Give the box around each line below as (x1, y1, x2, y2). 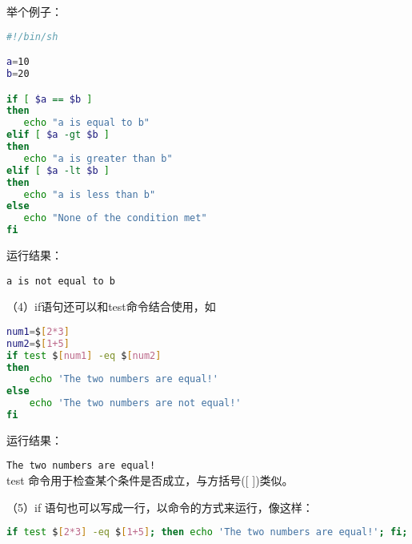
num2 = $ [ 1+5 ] (6, 337, 70, 349)
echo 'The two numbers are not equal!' (29, 397, 242, 409)
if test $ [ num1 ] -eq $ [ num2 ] (6, 349, 162, 361)
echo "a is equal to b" (23, 117, 150, 129)
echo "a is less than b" (23, 188, 156, 200)
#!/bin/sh (6, 30, 58, 42)
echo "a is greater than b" (23, 152, 173, 164)
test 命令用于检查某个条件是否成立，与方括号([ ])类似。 (6, 472, 294, 489)
